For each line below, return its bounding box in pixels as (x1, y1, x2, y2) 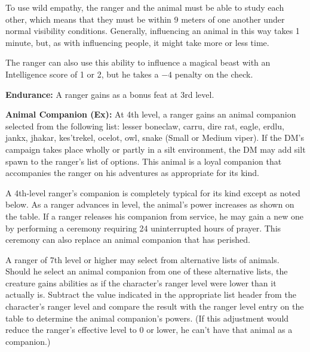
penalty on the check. (174, 67, 253, 80)
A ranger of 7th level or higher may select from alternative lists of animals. (5, 253, 280, 265)
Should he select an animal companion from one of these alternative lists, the (5, 265, 288, 277)
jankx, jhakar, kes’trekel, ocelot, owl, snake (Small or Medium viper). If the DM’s (5, 131, 304, 144)
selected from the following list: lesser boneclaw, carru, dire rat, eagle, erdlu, (5, 119, 284, 132)
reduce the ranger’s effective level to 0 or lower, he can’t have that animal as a (5, 323, 293, 336)
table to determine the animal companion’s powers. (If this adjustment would (5, 311, 289, 324)
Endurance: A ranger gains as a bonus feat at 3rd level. (5, 88, 214, 100)
